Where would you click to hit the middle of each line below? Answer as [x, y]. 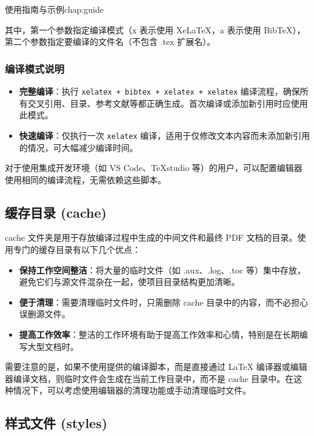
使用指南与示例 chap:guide [54, 9]
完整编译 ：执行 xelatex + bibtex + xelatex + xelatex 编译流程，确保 [159, 91]
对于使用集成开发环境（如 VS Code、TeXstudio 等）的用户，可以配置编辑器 [154, 168]
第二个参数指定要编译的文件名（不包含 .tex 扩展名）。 [110, 42]
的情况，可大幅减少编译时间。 [78, 147]
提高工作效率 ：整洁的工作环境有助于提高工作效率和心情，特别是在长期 [159, 334]
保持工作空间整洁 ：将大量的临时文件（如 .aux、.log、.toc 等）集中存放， [162, 270]
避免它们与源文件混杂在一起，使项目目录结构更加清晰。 [129, 282]
